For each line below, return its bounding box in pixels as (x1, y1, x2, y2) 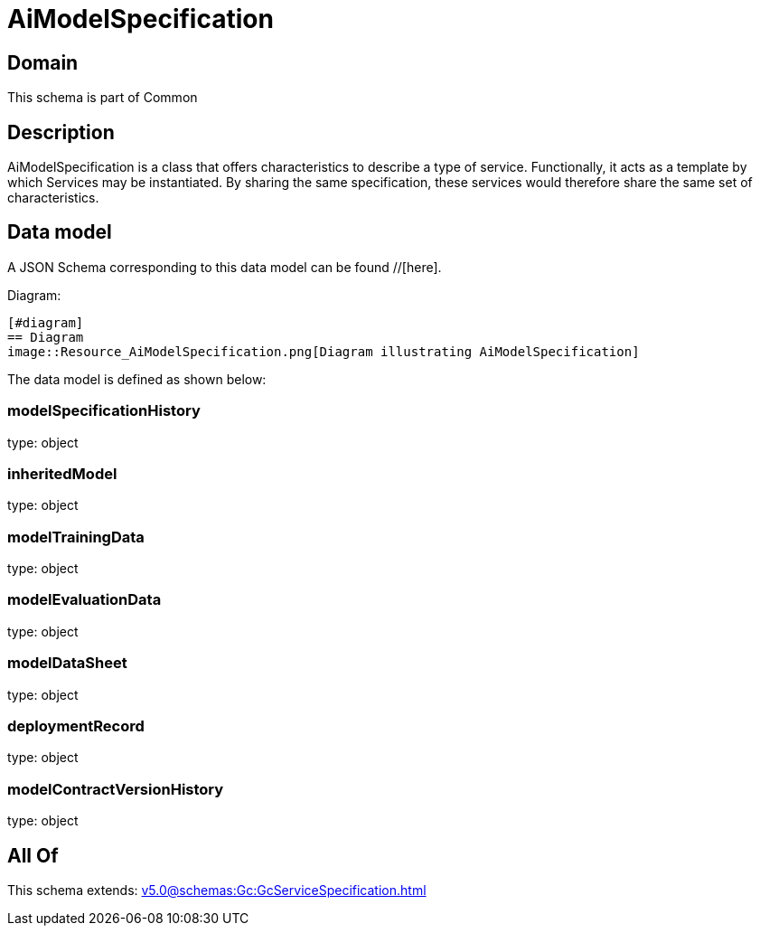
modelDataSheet (7, 654, 127, 673)
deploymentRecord (7, 716, 145, 735)
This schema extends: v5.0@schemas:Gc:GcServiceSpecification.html (7, 881, 427, 898)
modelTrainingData (7, 527, 145, 546)
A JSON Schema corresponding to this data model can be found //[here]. (7, 259, 442, 275)
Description (7, 120, 115, 144)
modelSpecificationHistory (7, 401, 201, 420)
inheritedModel (7, 464, 117, 483)
